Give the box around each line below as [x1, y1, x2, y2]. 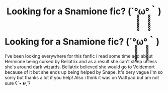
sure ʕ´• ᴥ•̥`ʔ [5, 80, 31, 86]
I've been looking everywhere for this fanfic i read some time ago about [5, 53, 153, 59]
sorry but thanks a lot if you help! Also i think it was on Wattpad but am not [5, 74, 159, 80]
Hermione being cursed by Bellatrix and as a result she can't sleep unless [5, 58, 157, 64]
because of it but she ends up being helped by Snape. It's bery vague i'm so [5, 69, 163, 75]
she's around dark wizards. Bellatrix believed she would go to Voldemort [5, 64, 155, 70]
